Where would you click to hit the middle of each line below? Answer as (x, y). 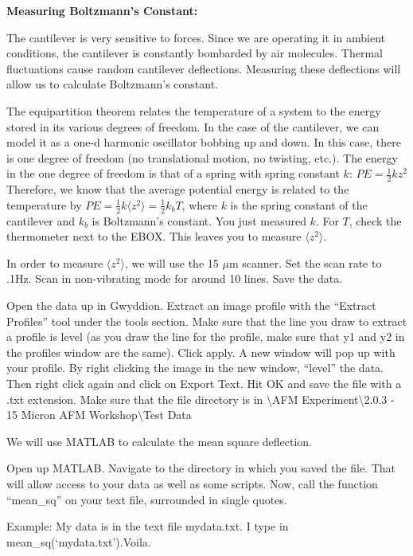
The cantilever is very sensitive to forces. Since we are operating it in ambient (196, 37)
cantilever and (41, 220)
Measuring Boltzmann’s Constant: (102, 10)
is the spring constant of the (299, 204)
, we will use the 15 (171, 262)
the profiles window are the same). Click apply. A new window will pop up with (201, 352)
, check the (375, 220)
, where (199, 204)
